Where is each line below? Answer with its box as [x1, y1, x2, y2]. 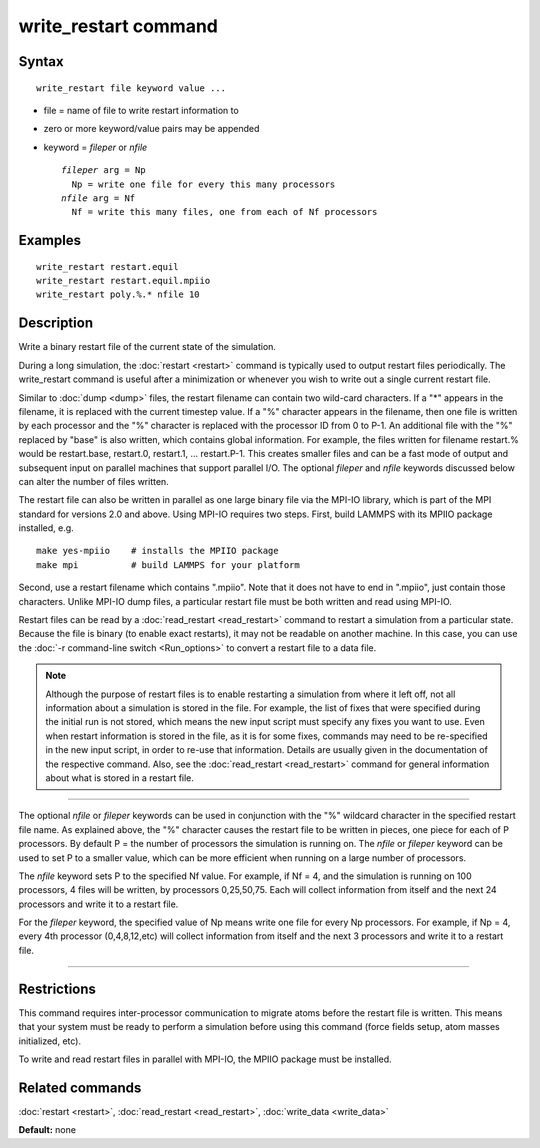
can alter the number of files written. [18, 475, 169, 487]
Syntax [18, 53, 64, 70]
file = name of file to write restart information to [43, 104, 239, 116]
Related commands [18, 1079, 142, 1096]
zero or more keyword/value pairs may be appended [43, 123, 260, 135]
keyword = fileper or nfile [43, 141, 148, 153]
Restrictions [18, 980, 97, 997]
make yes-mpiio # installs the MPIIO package [36, 545, 279, 557]
